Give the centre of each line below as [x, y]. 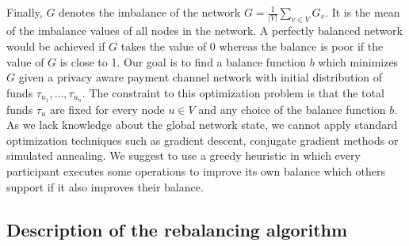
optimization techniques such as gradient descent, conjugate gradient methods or [203, 140]
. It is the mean [363, 12]
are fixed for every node [107, 109]
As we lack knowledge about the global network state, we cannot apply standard [202, 125]
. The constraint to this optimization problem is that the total [233, 92]
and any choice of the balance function [292, 109]
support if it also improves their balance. [105, 186]
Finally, [25, 12]
